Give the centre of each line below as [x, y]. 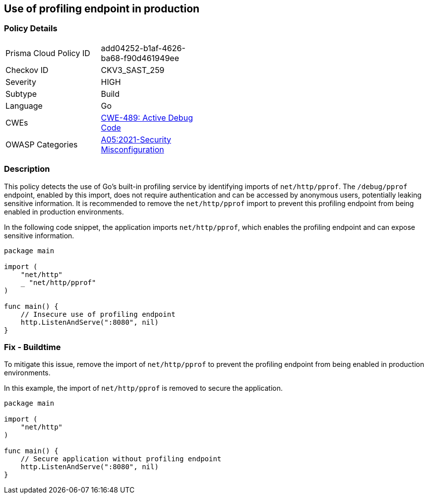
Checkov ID [27, 70]
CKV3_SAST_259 [133, 70]
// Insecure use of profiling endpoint [98, 314]
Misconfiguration [132, 149]
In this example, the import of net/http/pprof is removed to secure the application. [144, 388]
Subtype [21, 94]
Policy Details [31, 29]
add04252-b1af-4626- [143, 48]
